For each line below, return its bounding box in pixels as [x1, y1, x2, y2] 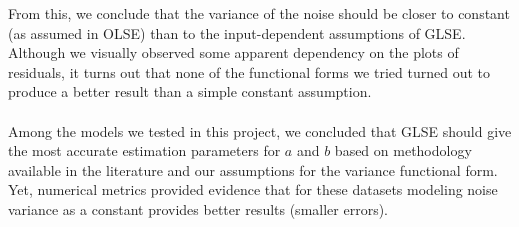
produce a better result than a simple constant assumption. [8, 81, 372, 102]
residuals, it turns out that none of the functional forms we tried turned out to [8, 61, 490, 82]
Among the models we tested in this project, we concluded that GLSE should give [8, 120, 512, 141]
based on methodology [334, 140, 472, 161]
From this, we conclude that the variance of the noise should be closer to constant [8, 3, 510, 23]
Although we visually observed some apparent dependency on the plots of [8, 42, 459, 63]
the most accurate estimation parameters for [8, 140, 281, 161]
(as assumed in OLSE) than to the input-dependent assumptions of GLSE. [8, 22, 466, 43]
